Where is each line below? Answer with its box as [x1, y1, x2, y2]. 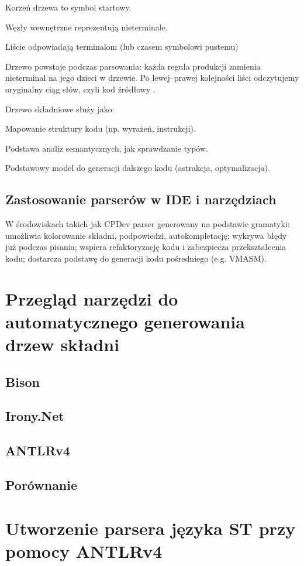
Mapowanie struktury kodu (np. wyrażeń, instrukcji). [5, 122, 196, 135]
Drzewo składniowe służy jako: [5, 102, 115, 115]
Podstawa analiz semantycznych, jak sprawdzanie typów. [5, 142, 208, 154]
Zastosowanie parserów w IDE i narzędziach [5, 190, 277, 208]
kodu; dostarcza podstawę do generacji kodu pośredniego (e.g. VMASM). [5, 252, 267, 264]
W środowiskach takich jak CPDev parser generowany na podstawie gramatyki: [5, 218, 290, 230]
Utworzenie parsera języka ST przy [5, 516, 296, 540]
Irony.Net [5, 407, 64, 425]
